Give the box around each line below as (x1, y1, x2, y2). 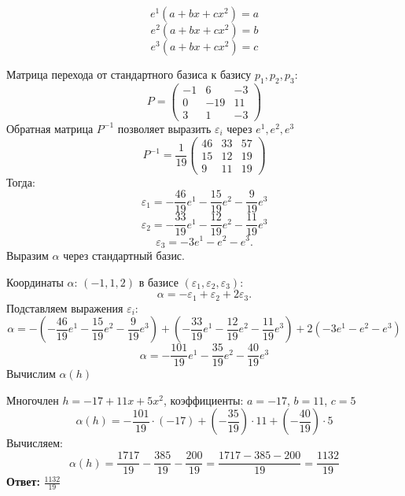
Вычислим (6, 365, 56, 382)
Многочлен (6, 391, 59, 408)
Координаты (6, 273, 64, 290)
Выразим (6, 246, 49, 263)
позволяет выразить (117, 120, 212, 136)
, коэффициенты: (163, 391, 244, 408)
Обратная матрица (6, 120, 94, 136)
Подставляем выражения (6, 299, 123, 316)
